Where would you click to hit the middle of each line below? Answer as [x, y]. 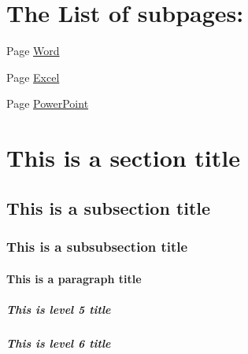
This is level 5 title [59, 309]
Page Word [33, 51]
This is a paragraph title [74, 278]
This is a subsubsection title [97, 246]
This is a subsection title [109, 207]
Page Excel [33, 77]
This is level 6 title [59, 343]
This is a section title [123, 158]
